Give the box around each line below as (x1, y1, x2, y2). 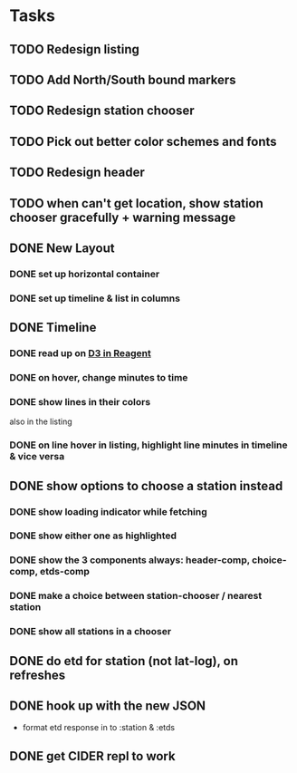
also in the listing (9, 416, 72, 427)
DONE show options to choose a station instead (9, 478, 283, 494)
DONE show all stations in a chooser (9, 625, 172, 638)
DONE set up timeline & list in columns (9, 292, 181, 304)
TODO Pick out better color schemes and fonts (9, 133, 278, 150)
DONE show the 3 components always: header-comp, (9, 554, 251, 566)
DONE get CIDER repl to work (9, 749, 176, 764)
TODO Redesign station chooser (9, 103, 195, 119)
